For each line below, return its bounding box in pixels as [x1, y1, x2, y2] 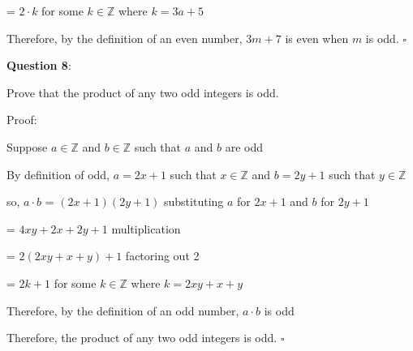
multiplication [111, 220, 181, 237]
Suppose [6, 138, 48, 155]
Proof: [6, 111, 37, 128]
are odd [225, 138, 264, 155]
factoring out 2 [125, 247, 200, 264]
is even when [285, 29, 349, 46]
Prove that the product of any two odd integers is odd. [6, 83, 279, 101]
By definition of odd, [6, 165, 110, 182]
